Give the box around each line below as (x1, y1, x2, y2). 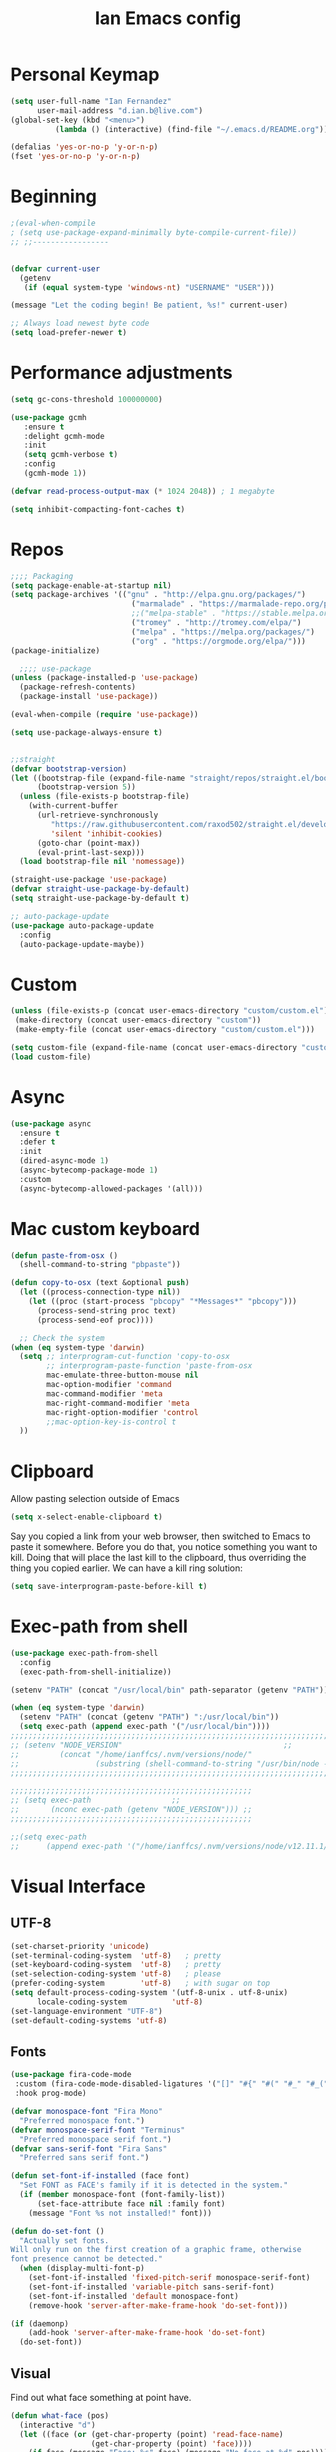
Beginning (10, 185, 98, 208)
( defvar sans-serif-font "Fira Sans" (10, 2143, 168, 2154)
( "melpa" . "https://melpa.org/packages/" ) (131, 627, 315, 637)
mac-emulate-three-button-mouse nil (46, 1370, 199, 1381)
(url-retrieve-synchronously (36, 810, 159, 820)
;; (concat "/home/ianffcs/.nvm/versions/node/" (10, 1749, 253, 1759)
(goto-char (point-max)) (36, 838, 141, 848)
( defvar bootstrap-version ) (10, 763, 128, 774)
